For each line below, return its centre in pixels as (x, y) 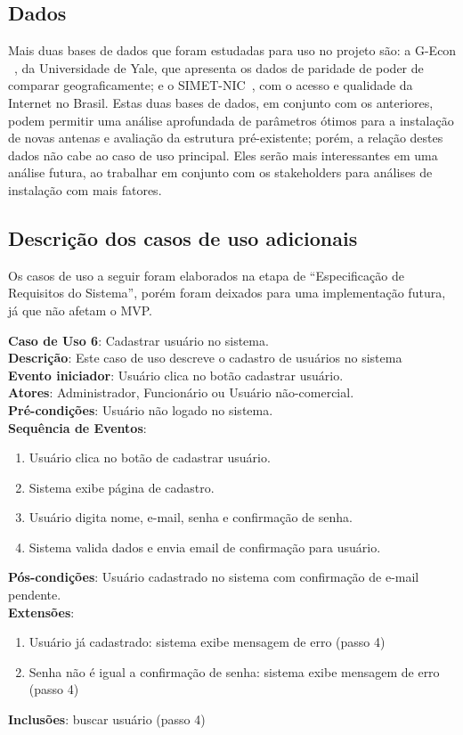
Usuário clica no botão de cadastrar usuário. (150, 457)
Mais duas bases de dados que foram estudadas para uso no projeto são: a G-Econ (232, 50)
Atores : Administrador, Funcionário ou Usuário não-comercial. (181, 392)
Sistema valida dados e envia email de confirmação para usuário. (205, 547)
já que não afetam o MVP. (80, 310)
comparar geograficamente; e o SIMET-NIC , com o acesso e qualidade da (211, 85)
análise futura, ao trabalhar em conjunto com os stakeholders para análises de (220, 172)
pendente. (35, 595)
